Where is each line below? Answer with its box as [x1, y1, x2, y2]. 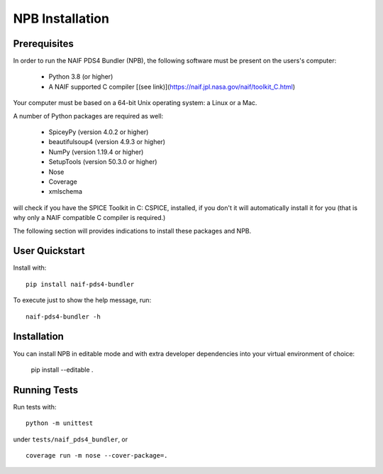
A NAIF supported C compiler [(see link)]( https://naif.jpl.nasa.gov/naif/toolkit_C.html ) [48, 82, 296, 91]
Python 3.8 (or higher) [48, 72, 113, 81]
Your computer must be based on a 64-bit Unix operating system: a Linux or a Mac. [13, 99, 257, 107]
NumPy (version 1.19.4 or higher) [48, 148, 144, 156]
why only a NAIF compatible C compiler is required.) [13, 214, 166, 222]
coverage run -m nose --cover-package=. [26, 451, 168, 459]
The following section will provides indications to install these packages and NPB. [13, 226, 252, 235]
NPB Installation [13, 11, 110, 26]
